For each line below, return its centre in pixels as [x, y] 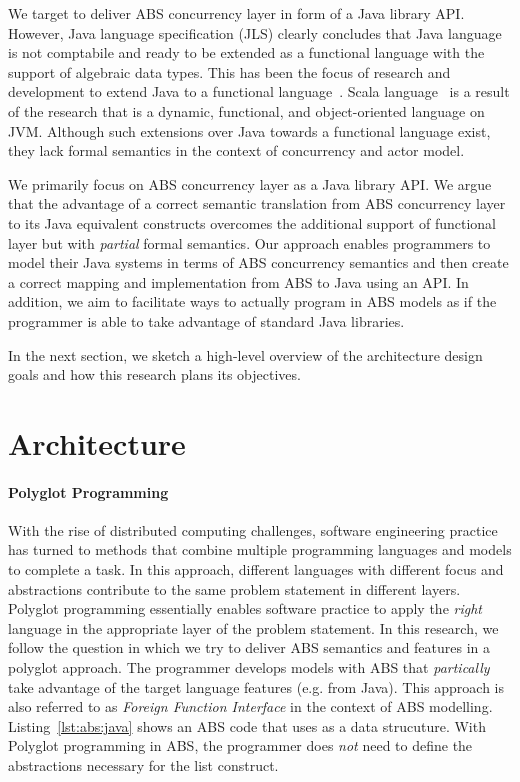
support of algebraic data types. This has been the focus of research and [229, 71]
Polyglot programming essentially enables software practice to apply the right [245, 608]
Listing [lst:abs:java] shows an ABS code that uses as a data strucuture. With [247, 725]
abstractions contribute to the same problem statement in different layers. [234, 588]
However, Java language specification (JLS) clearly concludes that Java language [255, 32]
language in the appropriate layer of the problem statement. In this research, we [253, 627]
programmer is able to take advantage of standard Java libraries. [206, 320]
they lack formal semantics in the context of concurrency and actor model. [236, 150]
